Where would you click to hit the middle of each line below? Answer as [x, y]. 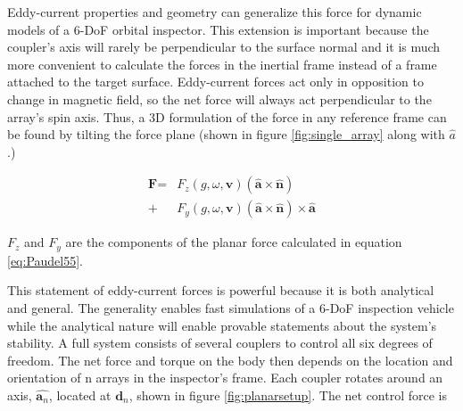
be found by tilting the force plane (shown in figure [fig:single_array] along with [226, 134]
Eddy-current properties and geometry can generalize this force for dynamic [215, 12]
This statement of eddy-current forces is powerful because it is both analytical [221, 290]
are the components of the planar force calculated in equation [234, 242]
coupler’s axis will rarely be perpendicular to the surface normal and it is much [224, 47]
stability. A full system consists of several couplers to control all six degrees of [220, 343]
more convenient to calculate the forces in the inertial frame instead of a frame [222, 64]
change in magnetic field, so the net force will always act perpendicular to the [219, 99]
